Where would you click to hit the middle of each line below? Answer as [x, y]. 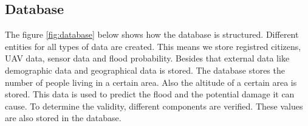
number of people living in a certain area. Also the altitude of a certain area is [151, 82]
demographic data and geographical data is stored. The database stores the [145, 70]
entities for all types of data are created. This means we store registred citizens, [153, 46]
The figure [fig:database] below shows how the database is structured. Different [152, 34]
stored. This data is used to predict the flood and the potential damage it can [150, 94]
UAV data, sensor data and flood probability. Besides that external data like [147, 58]
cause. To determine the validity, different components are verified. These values [154, 106]
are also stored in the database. [63, 118]
